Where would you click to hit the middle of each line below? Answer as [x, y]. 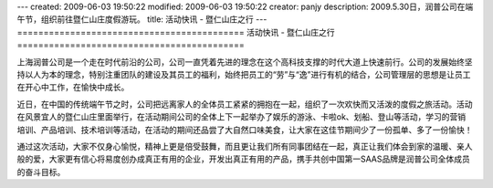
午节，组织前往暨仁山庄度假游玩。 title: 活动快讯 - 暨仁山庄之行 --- [142, 19]
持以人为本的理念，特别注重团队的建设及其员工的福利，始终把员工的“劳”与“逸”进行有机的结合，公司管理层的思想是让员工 [244, 74]
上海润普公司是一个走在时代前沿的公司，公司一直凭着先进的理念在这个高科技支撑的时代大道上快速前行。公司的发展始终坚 [245, 62]
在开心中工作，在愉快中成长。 [73, 88]
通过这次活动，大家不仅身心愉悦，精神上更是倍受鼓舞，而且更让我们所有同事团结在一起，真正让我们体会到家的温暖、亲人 [245, 146]
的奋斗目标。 [41, 172]
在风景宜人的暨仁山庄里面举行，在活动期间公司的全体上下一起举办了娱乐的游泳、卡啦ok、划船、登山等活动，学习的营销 [241, 117]
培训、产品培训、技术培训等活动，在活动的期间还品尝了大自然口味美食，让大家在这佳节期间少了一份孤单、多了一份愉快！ [245, 130]
